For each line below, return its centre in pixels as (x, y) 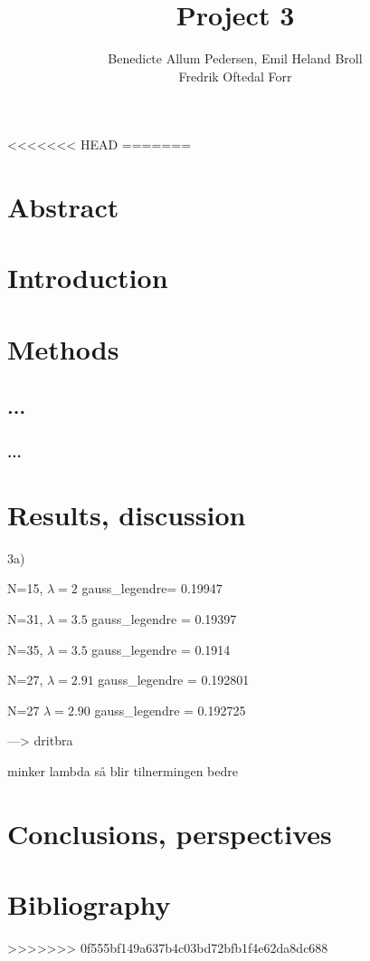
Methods (63, 348)
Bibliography (89, 904)
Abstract (63, 207)
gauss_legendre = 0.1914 (161, 649)
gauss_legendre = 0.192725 (170, 710)
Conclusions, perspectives (170, 833)
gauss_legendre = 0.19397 (164, 618)
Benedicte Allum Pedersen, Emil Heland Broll (235, 58)
